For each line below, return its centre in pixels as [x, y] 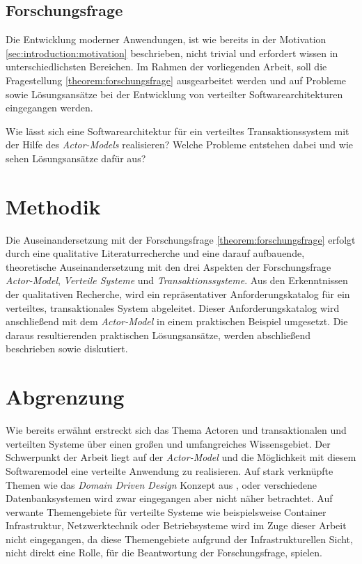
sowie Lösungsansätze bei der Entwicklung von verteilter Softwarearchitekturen [174, 94]
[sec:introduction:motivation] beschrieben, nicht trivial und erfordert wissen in [172, 53]
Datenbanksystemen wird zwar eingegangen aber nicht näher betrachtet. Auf [169, 498]
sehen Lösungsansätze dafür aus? [76, 158]
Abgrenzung [65, 397]
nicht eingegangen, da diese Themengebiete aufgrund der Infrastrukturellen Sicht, [179, 539]
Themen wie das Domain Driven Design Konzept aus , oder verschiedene [161, 484]
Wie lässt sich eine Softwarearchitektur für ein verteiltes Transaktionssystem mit [178, 131]
